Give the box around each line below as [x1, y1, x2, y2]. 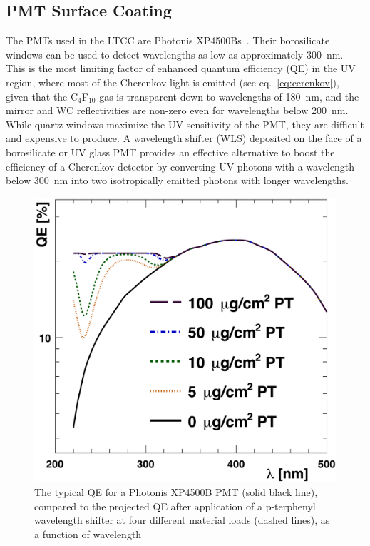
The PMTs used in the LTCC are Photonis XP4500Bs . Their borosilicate [6, 33, 330, 48]
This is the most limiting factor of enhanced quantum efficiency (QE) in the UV [6, 61, 356, 76]
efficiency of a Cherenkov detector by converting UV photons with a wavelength [6, 158, 354, 173]
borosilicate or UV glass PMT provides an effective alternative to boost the [6, 144, 335, 159]
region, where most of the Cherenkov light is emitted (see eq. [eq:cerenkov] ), [6, 74, 339, 89]
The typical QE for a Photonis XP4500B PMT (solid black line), [34, 485, 318, 500]
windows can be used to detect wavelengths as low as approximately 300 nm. [6, 46, 344, 61]
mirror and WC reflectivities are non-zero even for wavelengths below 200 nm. [6, 103, 349, 118]
